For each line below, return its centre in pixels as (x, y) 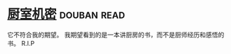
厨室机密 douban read (66, 14)
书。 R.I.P (21, 43)
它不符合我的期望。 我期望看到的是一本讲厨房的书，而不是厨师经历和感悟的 (116, 35)
